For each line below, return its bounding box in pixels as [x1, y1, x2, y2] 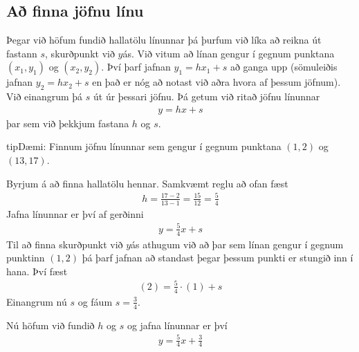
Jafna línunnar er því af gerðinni [6, 206, 144, 221]
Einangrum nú [6, 294, 67, 308]
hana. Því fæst [6, 263, 68, 278]
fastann [6, 46, 37, 60]
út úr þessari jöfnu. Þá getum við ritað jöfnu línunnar [93, 89, 320, 104]
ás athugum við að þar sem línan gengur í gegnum [131, 237, 344, 251]
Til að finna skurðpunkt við [6, 237, 123, 251]
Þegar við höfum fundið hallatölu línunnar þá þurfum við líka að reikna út [6, 33, 322, 47]
